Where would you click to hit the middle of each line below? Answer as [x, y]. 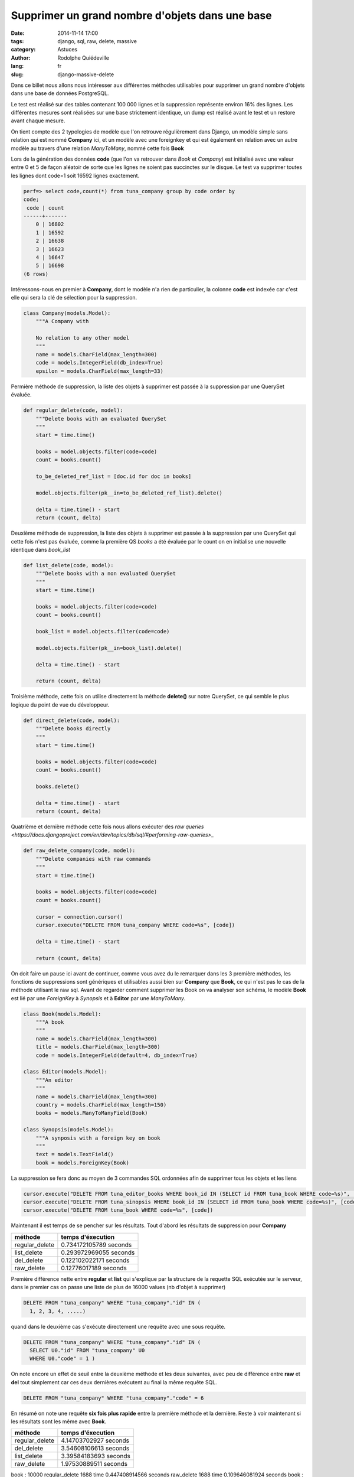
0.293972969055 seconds [98, 1252]
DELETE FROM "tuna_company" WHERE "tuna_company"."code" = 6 [114, 1398]
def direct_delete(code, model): [72, 720]
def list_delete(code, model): [69, 565]
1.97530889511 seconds [94, 1464]
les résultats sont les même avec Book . [58, 1421]
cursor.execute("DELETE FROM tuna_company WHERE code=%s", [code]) [135, 925]
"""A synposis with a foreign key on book [98, 1138]
